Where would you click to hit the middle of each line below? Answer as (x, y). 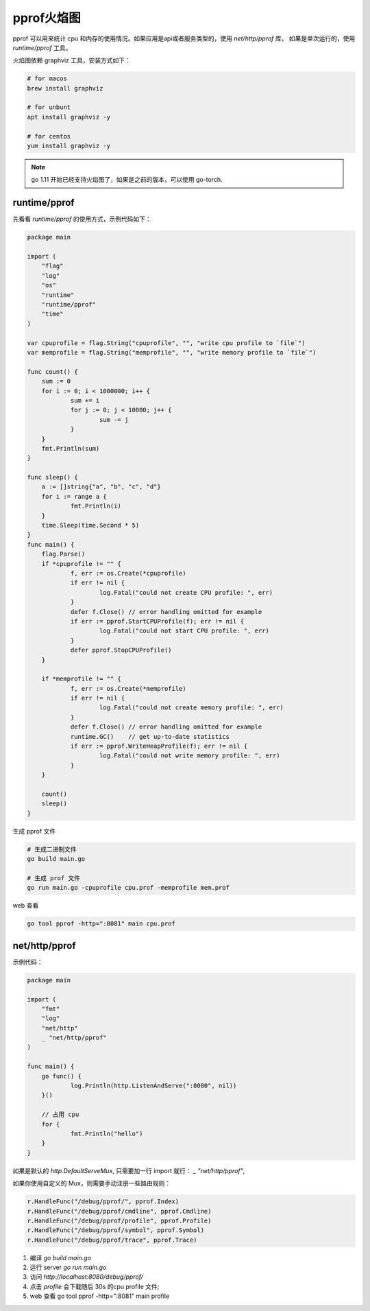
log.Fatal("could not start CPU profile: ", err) (185, 631)
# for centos (49, 136)
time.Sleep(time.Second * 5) (90, 525)
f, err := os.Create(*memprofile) (128, 688)
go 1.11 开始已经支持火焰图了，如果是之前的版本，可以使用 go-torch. (127, 180)
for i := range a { (74, 496)
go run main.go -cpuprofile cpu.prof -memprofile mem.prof (128, 888)
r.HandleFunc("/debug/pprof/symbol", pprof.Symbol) (116, 1230)
